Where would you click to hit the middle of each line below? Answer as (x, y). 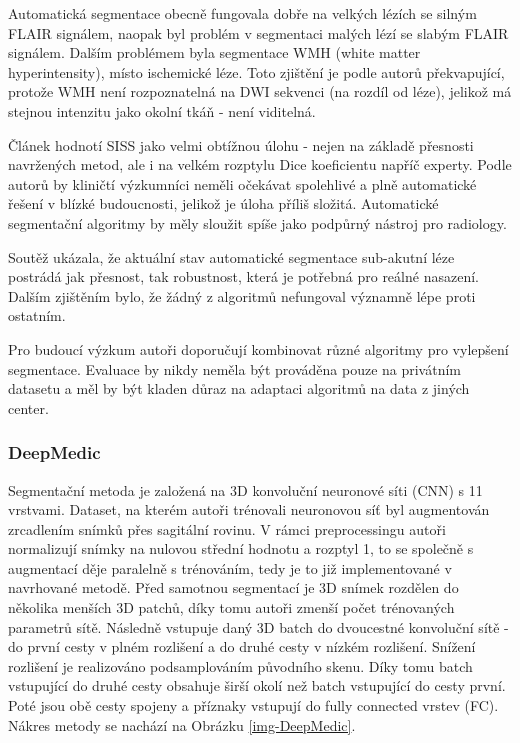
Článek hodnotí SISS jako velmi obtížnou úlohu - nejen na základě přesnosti (241, 144)
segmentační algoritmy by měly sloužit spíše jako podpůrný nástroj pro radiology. (257, 222)
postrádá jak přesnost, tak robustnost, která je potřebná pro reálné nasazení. (243, 276)
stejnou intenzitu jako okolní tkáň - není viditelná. (162, 110)
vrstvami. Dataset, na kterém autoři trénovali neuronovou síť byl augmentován (249, 509)
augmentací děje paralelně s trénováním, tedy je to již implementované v (230, 567)
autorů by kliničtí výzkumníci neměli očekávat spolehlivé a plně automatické (242, 183)
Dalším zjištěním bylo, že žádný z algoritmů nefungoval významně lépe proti (242, 295)
